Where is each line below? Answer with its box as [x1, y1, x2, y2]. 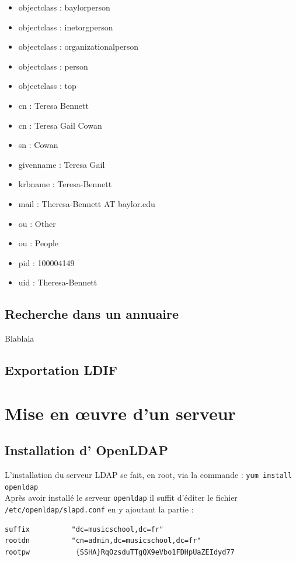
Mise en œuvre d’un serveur [5, 401, 236, 425]
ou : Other [18, 217, 56, 229]
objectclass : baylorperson [18, 1, 110, 13]
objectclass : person [18, 60, 88, 72]
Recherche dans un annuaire [5, 305, 179, 323]
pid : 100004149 [18, 256, 75, 269]
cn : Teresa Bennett [18, 99, 89, 111]
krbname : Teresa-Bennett [18, 178, 112, 190]
